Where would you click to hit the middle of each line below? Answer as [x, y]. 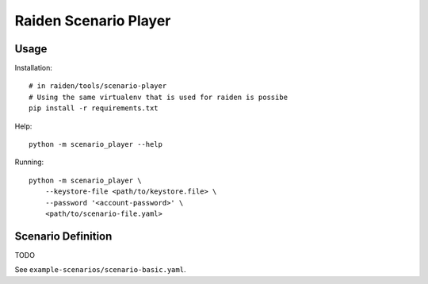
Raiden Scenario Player [93, 21]
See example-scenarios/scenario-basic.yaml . [100, 270]
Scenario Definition [63, 236]
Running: [29, 162]
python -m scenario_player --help [96, 144]
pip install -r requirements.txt [94, 108]
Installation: [34, 68]
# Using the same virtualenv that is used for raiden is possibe [159, 97]
